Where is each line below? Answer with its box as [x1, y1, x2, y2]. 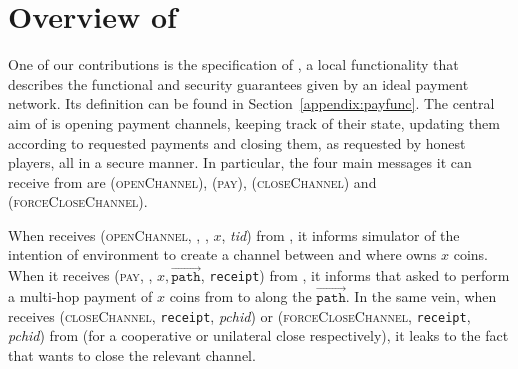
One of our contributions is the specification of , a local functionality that [8, 54, 459, 75]
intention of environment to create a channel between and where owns [8, 244, 437, 265]
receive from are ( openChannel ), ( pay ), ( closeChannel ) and [8, 171, 377, 192]
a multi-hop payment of [8, 286, 153, 307]
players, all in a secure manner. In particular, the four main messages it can [8, 152, 472, 173]
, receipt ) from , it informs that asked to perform [200, 265, 510, 286]
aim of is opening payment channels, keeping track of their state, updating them [8, 112, 500, 133]
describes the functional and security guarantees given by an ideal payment [8, 73, 469, 94]
